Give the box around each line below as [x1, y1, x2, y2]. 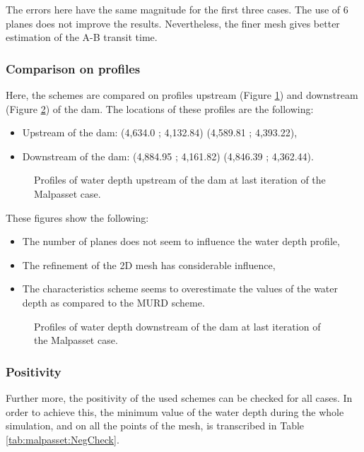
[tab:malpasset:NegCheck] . [6, 432, 119, 446]
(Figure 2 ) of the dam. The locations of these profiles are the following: [6, 101, 314, 116]
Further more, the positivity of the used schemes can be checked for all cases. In [6, 390, 353, 405]
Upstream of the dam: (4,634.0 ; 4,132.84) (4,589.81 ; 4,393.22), [22, 125, 298, 140]
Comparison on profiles [6, 59, 141, 77]
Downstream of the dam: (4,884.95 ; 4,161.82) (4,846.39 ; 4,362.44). [22, 148, 314, 163]
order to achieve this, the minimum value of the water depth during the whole [6, 404, 344, 419]
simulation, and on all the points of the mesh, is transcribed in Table [6, 418, 305, 433]
